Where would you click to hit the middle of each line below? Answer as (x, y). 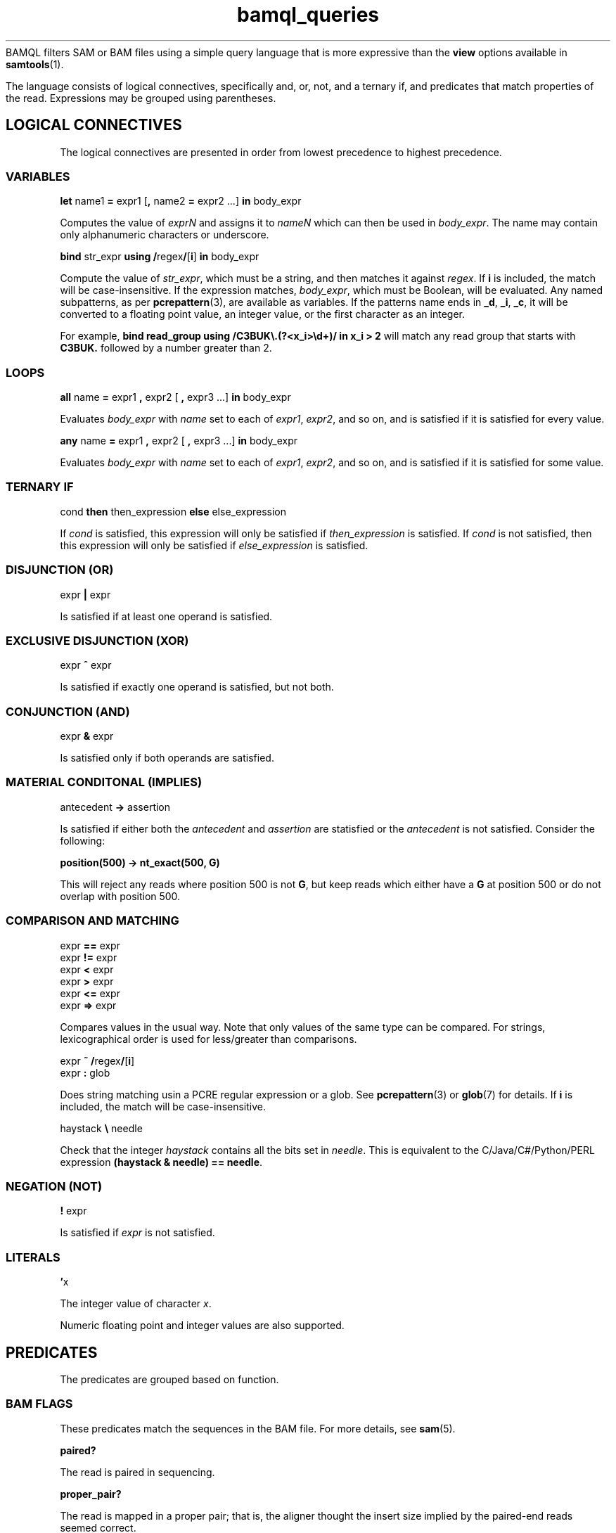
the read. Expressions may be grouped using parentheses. (141, 98)
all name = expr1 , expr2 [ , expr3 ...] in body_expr (175, 397)
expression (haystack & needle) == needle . (161, 1162)
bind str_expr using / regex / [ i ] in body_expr (160, 257)
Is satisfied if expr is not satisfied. (137, 1233)
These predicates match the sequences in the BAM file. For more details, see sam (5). (258, 1428)
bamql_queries (308, 15)
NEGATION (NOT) (54, 1186)
